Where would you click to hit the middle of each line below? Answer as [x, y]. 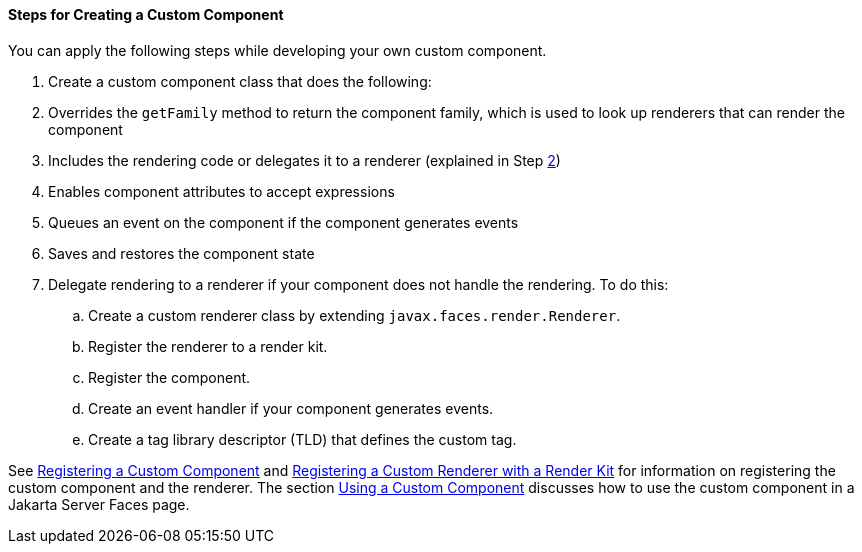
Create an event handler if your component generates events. [291, 408]
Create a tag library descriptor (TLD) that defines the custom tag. [302, 439]
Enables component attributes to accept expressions [221, 191]
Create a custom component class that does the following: [240, 81]
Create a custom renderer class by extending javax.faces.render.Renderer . [354, 315]
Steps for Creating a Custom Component [146, 14]
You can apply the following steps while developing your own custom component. [277, 50]
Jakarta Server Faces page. [99, 504]
